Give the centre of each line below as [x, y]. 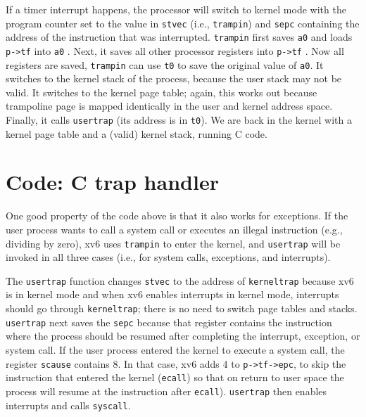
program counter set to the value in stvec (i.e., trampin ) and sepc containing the [183, 23]
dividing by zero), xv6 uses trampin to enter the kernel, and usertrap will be [173, 243]
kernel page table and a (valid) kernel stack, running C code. [137, 133]
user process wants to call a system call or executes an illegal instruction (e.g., [174, 229]
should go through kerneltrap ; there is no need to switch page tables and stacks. [182, 308]
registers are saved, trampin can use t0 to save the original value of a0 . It [165, 64]
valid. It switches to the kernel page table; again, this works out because [162, 92]
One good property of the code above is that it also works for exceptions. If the [177, 216]
